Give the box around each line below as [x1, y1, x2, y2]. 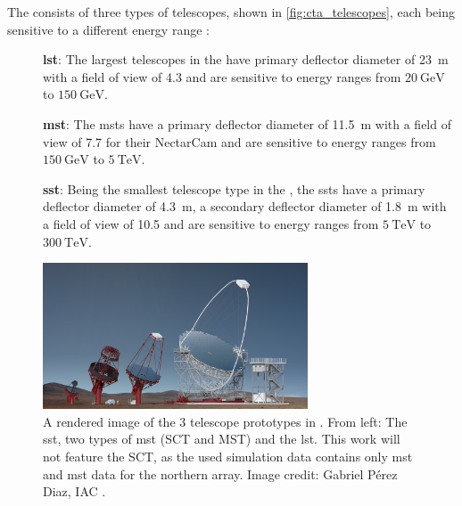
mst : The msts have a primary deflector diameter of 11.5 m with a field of [43, 114, 451, 133]
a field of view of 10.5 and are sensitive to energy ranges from [43, 214, 379, 233]
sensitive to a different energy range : [7, 20, 210, 38]
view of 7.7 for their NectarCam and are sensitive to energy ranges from [43, 132, 436, 151]
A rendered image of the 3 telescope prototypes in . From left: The [43, 412, 408, 430]
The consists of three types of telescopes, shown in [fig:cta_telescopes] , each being [7, 3, 455, 20]
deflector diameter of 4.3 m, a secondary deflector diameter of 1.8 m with [43, 197, 447, 216]
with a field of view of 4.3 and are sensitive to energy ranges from [43, 67, 401, 86]
